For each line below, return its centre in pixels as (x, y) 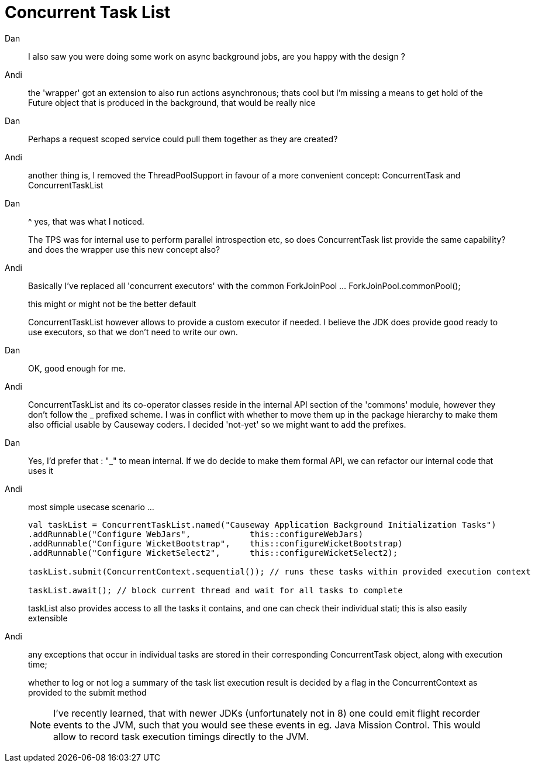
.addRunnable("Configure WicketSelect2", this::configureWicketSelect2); (213, 553)
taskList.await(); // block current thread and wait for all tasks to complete (215, 590)
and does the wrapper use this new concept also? (124, 249)
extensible (48, 618)
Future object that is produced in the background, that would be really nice (172, 102)
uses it (41, 470)
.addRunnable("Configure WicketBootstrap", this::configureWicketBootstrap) (215, 543)
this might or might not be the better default (112, 304)
